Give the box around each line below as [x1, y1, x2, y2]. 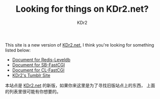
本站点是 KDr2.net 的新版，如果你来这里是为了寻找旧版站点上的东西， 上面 [5, 82, 156, 88]
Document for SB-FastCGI [12, 62, 65, 68]
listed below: [5, 47, 31, 53]
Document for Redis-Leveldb [12, 56, 71, 62]
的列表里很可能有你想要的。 [5, 88, 61, 94]
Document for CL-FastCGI [12, 67, 65, 73]
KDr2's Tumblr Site [12, 72, 50, 78]
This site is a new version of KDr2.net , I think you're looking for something [5, 42, 154, 48]
